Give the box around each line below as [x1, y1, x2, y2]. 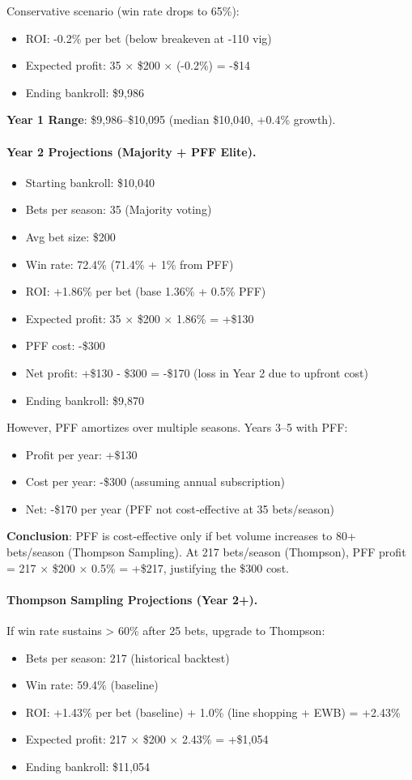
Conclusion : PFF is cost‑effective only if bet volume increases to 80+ [6, 527, 356, 544]
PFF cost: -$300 [25, 337, 105, 354]
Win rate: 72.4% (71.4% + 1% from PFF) [25, 255, 234, 272]
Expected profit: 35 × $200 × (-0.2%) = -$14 [25, 57, 250, 74]
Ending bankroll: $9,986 [25, 83, 144, 100]
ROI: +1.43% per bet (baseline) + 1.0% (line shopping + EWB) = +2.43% [25, 703, 401, 720]
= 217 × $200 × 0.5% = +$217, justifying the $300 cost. [6, 559, 289, 576]
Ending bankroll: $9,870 [25, 391, 144, 408]
